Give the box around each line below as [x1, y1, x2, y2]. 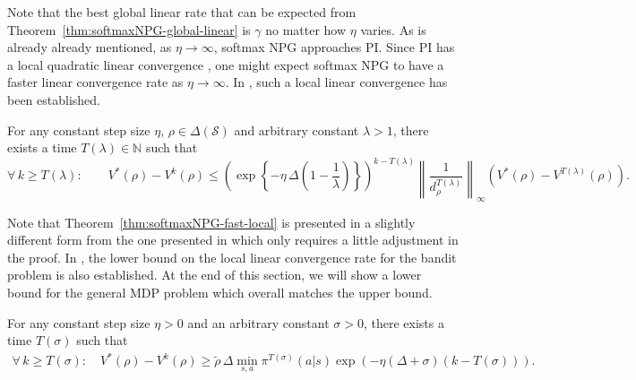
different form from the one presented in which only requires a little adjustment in [7, 230, 459, 249]
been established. [7, 90, 100, 108]
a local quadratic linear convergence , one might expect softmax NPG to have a [7, 55, 444, 73]
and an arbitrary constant [187, 313, 330, 332]
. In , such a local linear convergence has [225, 73, 448, 91]
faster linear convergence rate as [7, 73, 184, 91]
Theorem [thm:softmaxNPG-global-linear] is [7, 20, 251, 39]
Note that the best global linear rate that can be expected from [7, 3, 357, 21]
